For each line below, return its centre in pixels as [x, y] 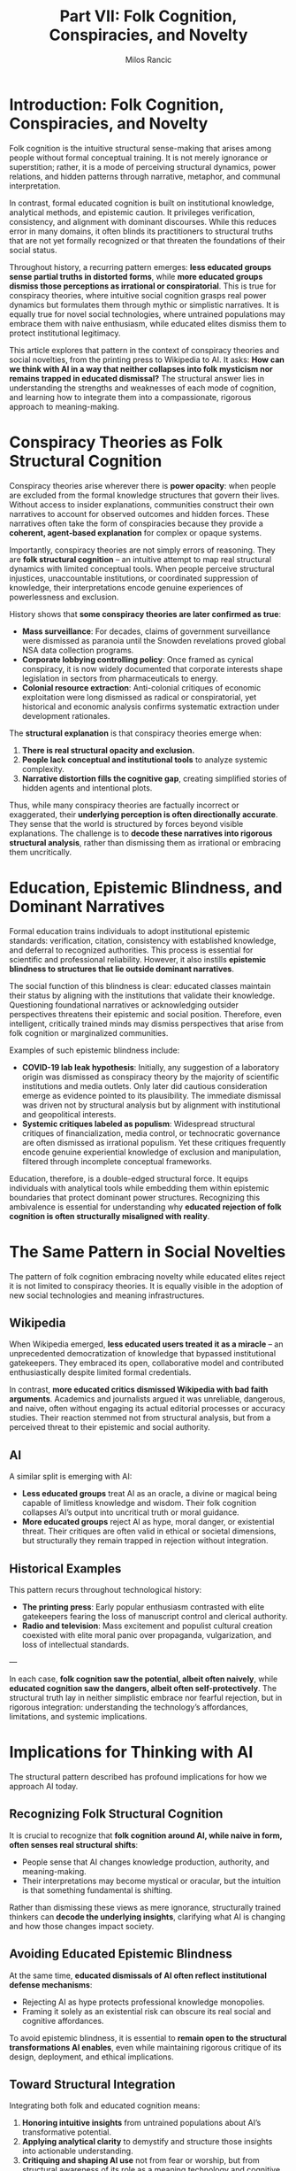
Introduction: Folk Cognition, [117, 104]
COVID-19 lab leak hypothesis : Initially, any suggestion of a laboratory [151, 1067]
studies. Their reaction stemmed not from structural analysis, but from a [140, 1418]
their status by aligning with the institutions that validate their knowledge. [142, 995]
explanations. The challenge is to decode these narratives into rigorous [141, 833]
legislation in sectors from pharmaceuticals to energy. [120, 678]
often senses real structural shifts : [74, 1844]
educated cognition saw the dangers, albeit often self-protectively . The [143, 1688]
